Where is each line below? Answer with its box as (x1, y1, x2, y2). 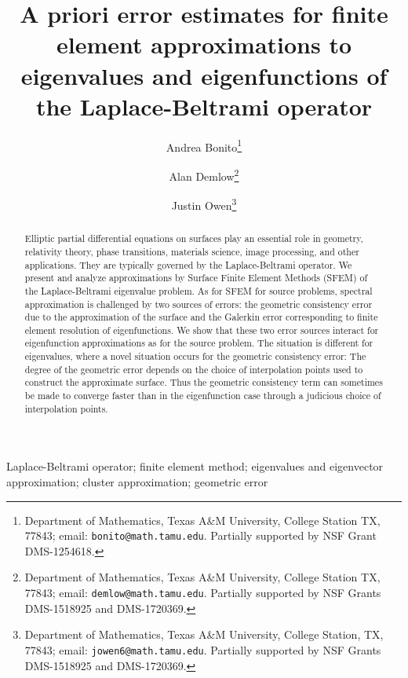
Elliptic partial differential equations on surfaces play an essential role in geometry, (24, 232, 363, 245)
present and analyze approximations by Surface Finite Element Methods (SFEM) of (24, 271, 368, 284)
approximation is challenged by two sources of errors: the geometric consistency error (24, 297, 373, 310)
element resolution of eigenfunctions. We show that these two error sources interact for (24, 323, 379, 336)
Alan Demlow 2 (169, 165, 239, 184)
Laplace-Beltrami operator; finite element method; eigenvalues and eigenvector (6, 458, 384, 475)
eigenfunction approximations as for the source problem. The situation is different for (24, 336, 373, 350)
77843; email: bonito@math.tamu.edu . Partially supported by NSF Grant (24, 527, 377, 544)
